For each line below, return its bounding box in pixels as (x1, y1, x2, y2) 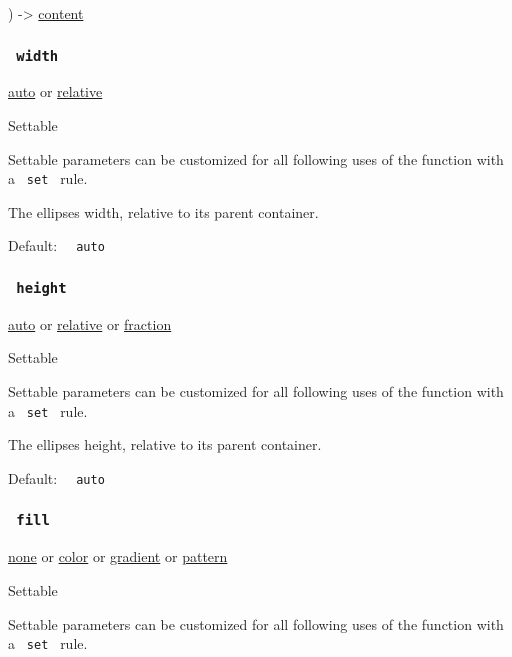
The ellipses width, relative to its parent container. (8, 201, 319, 222)
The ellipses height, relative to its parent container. (8, 434, 322, 455)
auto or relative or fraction (8, 313, 172, 334)
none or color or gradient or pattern (8, 546, 228, 567)
